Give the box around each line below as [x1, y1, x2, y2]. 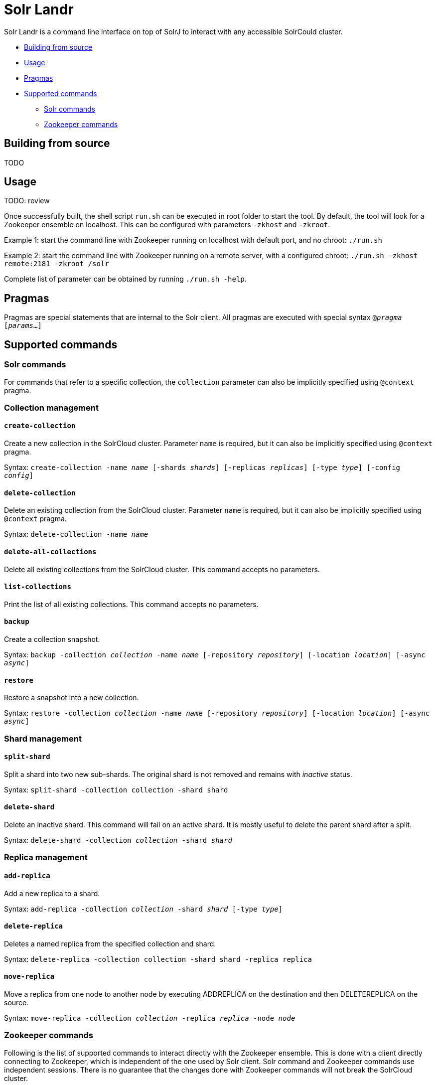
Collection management [4, 402, 99, 413]
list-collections [4, 583, 71, 591]
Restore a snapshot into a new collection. [4, 693, 139, 702]
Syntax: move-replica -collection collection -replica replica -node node [4, 1014, 295, 1023]
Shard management [4, 733, 82, 744]
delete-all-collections [4, 547, 97, 556]
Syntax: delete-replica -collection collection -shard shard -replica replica [4, 954, 312, 963]
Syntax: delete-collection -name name [4, 530, 148, 539]
